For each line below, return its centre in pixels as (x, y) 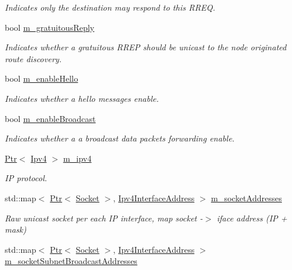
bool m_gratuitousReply (50, 27)
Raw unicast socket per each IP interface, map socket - (104, 218)
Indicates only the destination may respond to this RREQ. (110, 7)
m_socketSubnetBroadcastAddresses (71, 261)
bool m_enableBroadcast (50, 118)
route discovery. (33, 58)
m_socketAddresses (246, 197)
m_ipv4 (77, 158)
